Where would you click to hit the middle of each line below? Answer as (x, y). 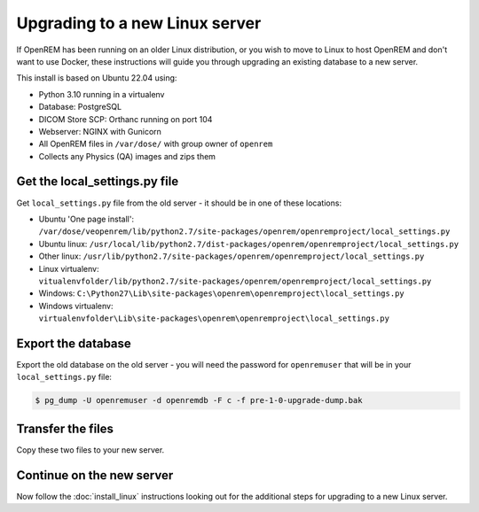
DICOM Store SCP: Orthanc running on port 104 (126, 119)
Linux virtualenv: (69, 268)
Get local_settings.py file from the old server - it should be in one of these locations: (179, 203)
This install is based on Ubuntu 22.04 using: (97, 78)
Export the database (74, 343)
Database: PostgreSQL (80, 107)
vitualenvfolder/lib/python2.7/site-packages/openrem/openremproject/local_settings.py (235, 281)
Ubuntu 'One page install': (86, 219)
